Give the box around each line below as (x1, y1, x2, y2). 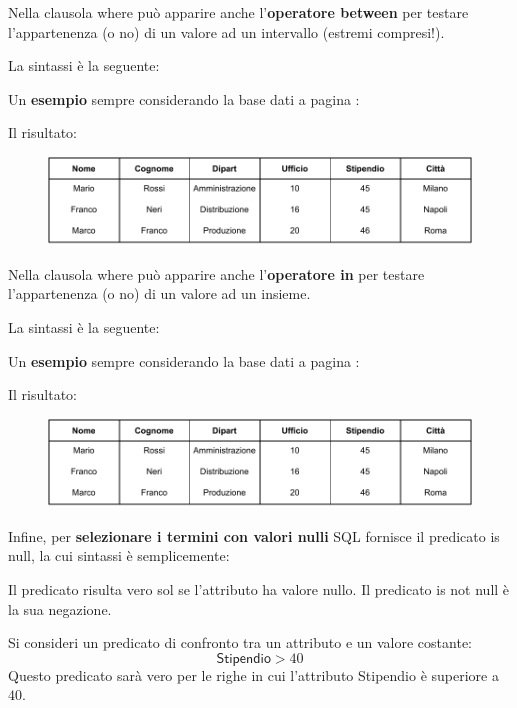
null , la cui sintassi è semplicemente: (8, 545, 230, 566)
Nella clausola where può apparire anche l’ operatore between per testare (8, 2, 469, 22)
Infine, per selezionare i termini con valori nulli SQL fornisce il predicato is (8, 525, 500, 546)
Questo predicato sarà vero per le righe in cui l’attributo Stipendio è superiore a (8, 664, 499, 685)
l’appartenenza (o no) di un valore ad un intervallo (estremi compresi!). (8, 21, 445, 42)
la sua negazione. (8, 598, 112, 619)
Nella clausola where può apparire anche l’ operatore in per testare (8, 263, 425, 284)
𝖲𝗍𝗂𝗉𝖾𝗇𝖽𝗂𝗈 (216, 651, 271, 666)
